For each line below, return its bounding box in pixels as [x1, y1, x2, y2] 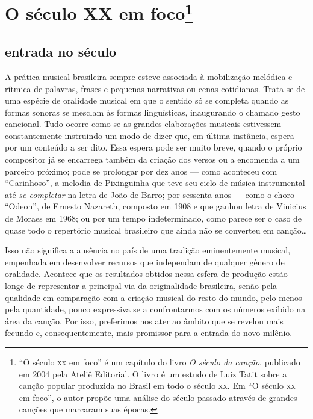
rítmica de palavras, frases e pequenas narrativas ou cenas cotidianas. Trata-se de [5, 82, 305, 95]
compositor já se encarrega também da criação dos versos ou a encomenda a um [5, 153, 300, 166]
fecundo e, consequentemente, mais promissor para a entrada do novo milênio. [5, 326, 293, 339]
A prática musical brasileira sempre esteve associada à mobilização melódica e [5, 70, 293, 82]
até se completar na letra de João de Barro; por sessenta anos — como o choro [5, 188, 294, 200]
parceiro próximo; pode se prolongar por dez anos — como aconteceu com [5, 164, 277, 177]
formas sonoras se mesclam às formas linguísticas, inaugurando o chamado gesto [5, 105, 300, 118]
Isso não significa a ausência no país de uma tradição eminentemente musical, [5, 244, 291, 256]
